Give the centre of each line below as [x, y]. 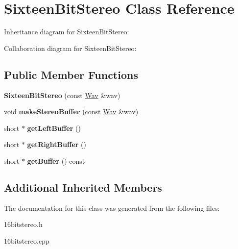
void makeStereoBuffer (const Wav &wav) [71, 112]
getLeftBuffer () [54, 128]
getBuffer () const [56, 161]
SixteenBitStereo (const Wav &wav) [62, 95]
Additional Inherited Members [83, 187]
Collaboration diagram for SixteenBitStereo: [70, 48]
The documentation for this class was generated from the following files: [112, 208]
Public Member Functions [71, 74]
